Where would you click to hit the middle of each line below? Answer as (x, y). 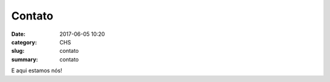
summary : (25, 59)
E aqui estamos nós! (37, 70)
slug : (18, 51)
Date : (18, 34)
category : (24, 42)
